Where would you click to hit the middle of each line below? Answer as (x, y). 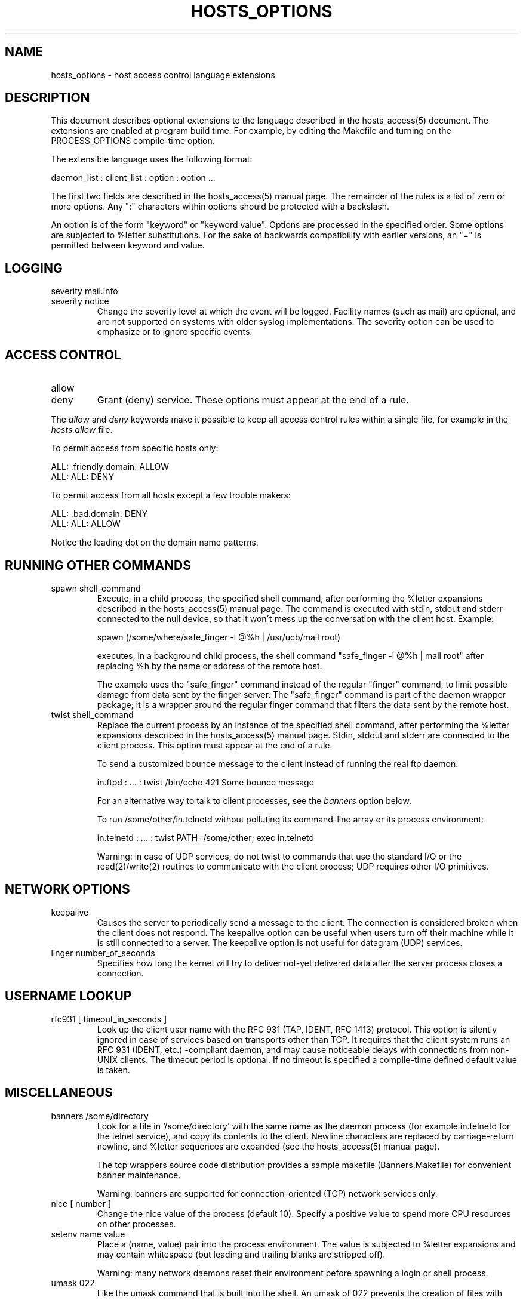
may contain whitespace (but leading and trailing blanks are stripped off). (241, 1254)
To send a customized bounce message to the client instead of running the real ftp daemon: (278, 763)
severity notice (80, 301)
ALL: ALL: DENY (82, 477)
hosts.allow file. (82, 430)
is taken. (113, 1070)
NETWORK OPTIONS (67, 889)
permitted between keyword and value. (128, 245)
